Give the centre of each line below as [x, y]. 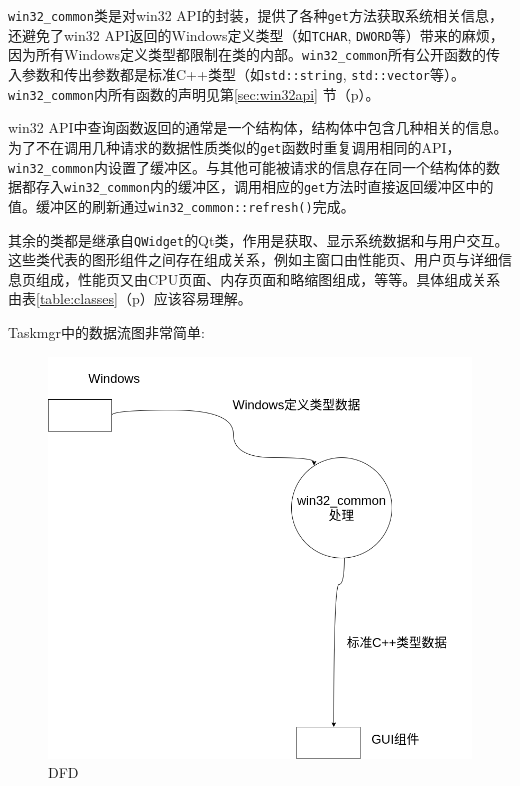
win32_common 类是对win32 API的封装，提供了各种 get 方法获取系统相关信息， [255, 15]
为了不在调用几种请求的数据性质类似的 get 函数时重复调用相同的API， [234, 146]
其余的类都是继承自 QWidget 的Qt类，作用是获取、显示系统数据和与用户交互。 [258, 239]
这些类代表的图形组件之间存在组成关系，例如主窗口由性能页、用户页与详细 [253, 259]
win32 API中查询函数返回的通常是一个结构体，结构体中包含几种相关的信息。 [258, 127]
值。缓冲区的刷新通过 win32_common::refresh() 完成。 [181, 205]
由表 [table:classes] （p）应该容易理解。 [130, 298]
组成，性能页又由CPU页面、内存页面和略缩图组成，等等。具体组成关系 [268, 278]
